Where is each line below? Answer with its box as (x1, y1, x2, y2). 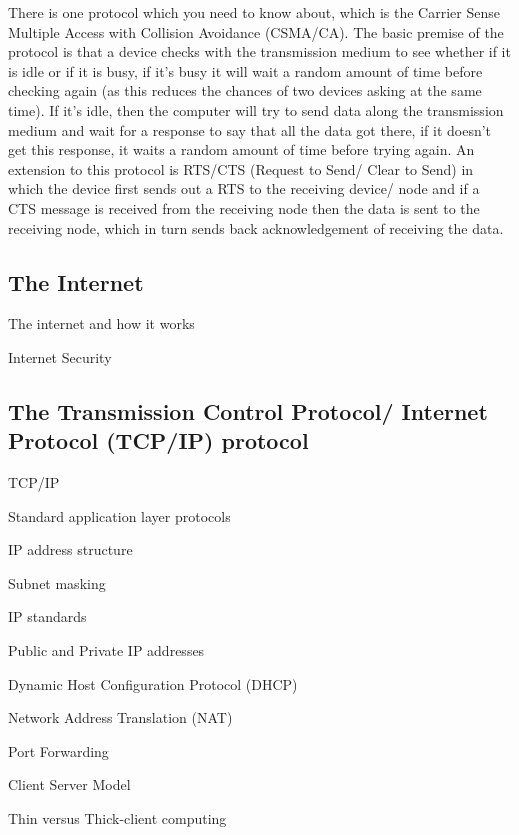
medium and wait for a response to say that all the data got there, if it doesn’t (8, 119, 492, 140)
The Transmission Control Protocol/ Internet (8, 395, 488, 426)
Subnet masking (8, 572, 106, 593)
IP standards (8, 606, 87, 627)
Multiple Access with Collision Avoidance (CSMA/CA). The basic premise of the (8, 21, 504, 42)
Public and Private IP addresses (8, 640, 205, 661)
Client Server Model (8, 774, 131, 795)
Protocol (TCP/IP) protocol (8, 425, 309, 456)
